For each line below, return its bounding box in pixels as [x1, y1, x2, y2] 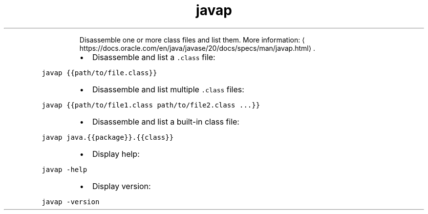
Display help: [92, 149, 140, 159]
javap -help [42, 165, 87, 173]
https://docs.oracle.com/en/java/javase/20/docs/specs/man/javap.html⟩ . [79, 43, 316, 52]
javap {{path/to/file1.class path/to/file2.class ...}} [42, 101, 260, 109]
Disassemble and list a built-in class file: [92, 116, 239, 127]
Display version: [92, 181, 151, 191]
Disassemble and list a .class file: [92, 52, 215, 62]
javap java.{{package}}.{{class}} [42, 133, 174, 141]
